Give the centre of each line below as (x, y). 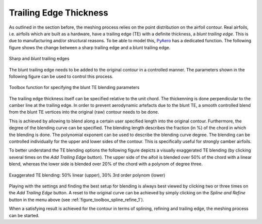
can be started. (24, 215)
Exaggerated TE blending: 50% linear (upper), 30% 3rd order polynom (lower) (87, 175)
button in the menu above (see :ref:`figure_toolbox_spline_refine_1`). (76, 200)
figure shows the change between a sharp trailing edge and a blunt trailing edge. (90, 47)
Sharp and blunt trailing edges (39, 59)
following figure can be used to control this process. (61, 76)
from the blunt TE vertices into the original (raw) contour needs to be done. (84, 112)
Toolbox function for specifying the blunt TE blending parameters (74, 87)
